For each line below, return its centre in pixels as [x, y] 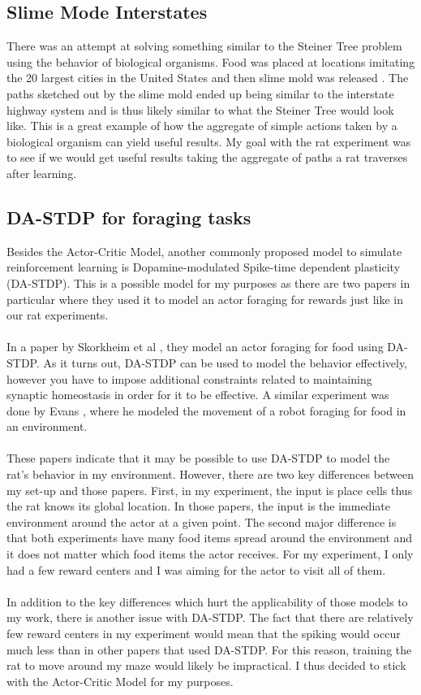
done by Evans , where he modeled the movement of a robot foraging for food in [206, 410]
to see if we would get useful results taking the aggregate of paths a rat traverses [207, 157]
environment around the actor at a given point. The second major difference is [202, 521]
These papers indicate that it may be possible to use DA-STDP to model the [198, 458]
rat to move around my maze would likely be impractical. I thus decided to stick [206, 665]
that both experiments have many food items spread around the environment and [210, 538]
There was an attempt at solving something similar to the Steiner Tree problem [204, 46]
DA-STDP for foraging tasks [129, 217]
